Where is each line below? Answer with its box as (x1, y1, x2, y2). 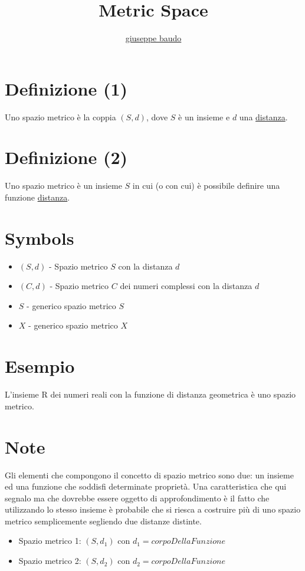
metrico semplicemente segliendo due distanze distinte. (5, 514, 202, 527)
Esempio (5, 354, 75, 378)
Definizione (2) (5, 145, 128, 169)
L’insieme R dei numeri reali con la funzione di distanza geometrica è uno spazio (5, 388, 296, 401)
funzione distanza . (5, 191, 70, 203)
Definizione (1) (5, 76, 128, 100)
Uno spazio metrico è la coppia (5, 110, 116, 123)
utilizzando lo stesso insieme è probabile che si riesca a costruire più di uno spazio (5, 503, 301, 516)
